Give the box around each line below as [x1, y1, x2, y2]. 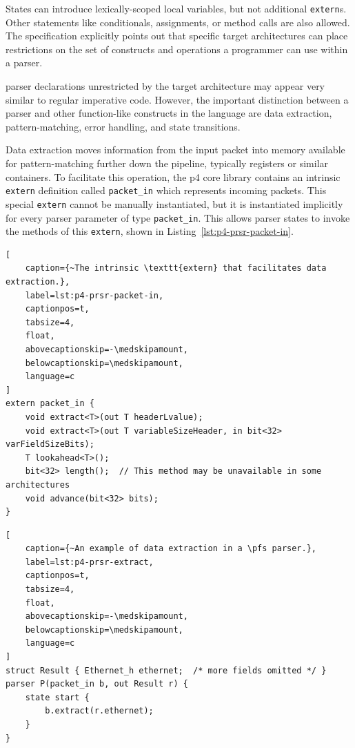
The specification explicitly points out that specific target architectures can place [6, 28, 348, 43]
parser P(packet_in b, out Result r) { [6, 679, 188, 689]
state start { [25, 692, 90, 702]
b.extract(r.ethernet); [45, 706, 154, 716]
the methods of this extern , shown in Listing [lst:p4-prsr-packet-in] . [6, 224, 294, 238]
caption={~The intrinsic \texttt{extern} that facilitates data [25, 263, 327, 274]
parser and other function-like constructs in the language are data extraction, [6, 106, 332, 120]
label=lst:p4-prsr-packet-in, [25, 290, 164, 300]
